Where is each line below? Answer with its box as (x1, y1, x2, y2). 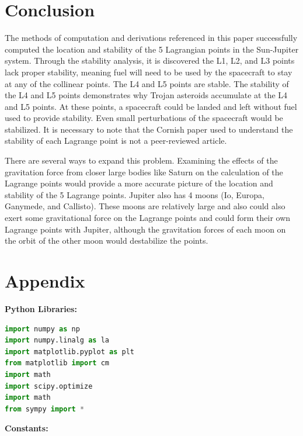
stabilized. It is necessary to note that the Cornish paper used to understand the (5, 123, 293, 135)
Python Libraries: (5, 302, 77, 314)
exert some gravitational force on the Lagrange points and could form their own (5, 212, 291, 224)
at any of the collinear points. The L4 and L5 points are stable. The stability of (5, 77, 289, 89)
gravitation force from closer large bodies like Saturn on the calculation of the (5, 165, 283, 178)
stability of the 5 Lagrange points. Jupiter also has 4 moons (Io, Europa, (5, 188, 264, 200)
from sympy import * (5, 404, 85, 413)
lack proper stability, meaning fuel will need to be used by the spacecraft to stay (5, 65, 292, 78)
